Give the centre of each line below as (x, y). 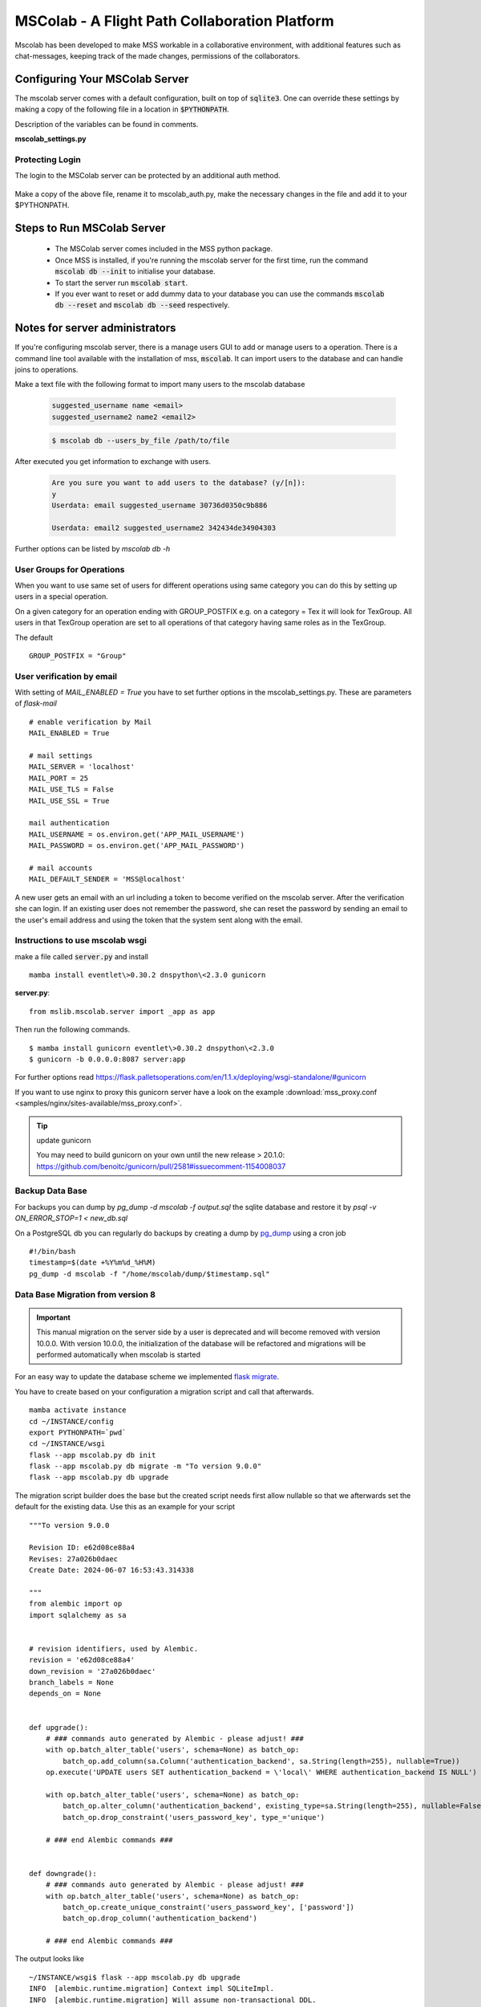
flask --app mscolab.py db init (93, 1455)
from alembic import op (76, 1604)
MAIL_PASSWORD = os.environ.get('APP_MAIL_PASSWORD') (137, 846)
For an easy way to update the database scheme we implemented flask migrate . (147, 1377)
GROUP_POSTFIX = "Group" (78, 655)
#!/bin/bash (53, 1252)
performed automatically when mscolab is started (118, 1354)
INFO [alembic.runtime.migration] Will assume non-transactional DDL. (173, 2000)
